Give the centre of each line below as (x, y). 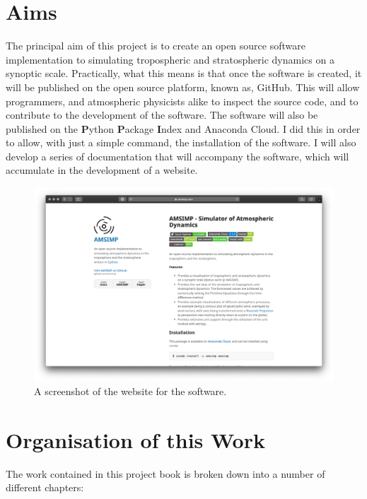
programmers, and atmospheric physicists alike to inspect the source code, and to (182, 101)
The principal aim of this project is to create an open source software (156, 46)
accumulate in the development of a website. (102, 170)
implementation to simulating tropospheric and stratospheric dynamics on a (170, 59)
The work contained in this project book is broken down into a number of (165, 473)
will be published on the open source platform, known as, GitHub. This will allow (183, 87)
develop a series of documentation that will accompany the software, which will (177, 156)
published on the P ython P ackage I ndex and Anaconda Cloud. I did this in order (183, 128)
